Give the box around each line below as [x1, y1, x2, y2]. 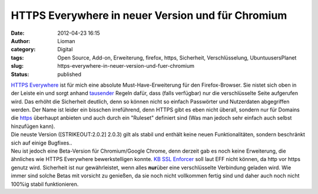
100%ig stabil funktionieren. [11, 180, 79, 188]
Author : [11, 37, 31, 44]
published [57, 71, 82, 78]
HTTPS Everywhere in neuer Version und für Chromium [11, 9, 287, 22]
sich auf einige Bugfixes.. [11, 139, 72, 146]
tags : [11, 54, 24, 61]
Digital [57, 46, 73, 53]
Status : [11, 71, 29, 78]
